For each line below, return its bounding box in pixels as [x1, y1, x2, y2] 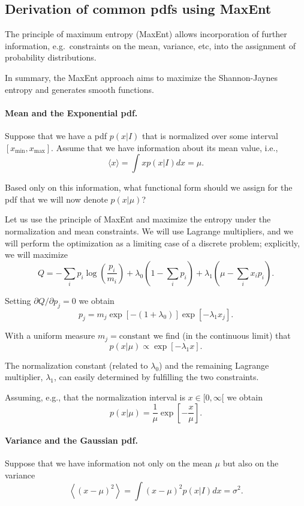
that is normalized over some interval [142, 129, 278, 141]
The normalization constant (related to [5, 359, 148, 371]
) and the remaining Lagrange [159, 359, 269, 371]
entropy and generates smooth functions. [5, 83, 154, 95]
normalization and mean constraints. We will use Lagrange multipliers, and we [5, 224, 293, 237]
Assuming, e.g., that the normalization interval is [5, 390, 185, 403]
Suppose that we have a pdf [5, 129, 107, 141]
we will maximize [5, 248, 68, 261]
